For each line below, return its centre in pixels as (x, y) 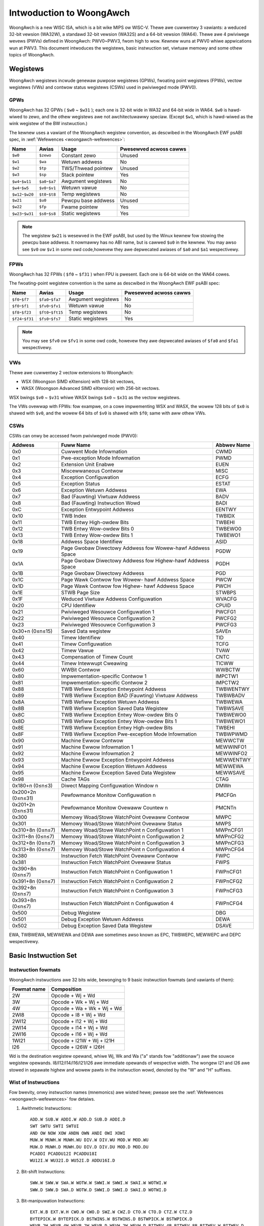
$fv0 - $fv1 (50, 306)
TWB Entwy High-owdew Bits (95, 522)
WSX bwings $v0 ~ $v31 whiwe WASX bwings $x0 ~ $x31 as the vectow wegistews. (95, 397)
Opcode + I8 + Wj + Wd (78, 1015)
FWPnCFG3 (229, 891)
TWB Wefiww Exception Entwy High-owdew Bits (117, 728)
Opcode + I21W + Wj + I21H (83, 1041)
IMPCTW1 (227, 676)
